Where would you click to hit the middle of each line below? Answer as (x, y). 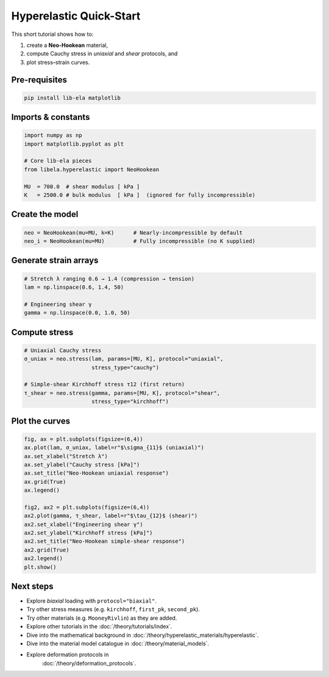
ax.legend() (42, 490)
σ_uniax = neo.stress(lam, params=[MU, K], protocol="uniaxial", (124, 359)
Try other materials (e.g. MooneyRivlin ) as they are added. (102, 618)
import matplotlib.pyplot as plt (74, 144)
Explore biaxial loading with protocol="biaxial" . (92, 601)
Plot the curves (41, 421)
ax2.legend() (44, 558)
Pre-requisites (39, 80)
